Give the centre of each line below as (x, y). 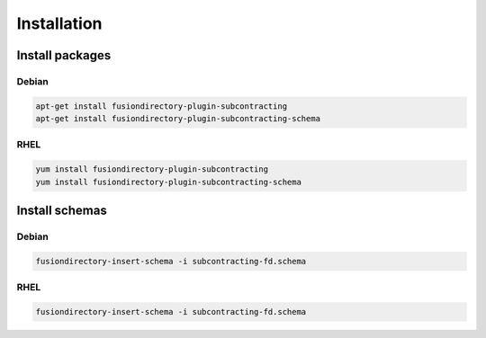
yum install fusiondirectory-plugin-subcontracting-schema (168, 182)
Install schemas (62, 211)
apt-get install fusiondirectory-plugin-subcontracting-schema (178, 119)
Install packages (64, 55)
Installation (59, 23)
